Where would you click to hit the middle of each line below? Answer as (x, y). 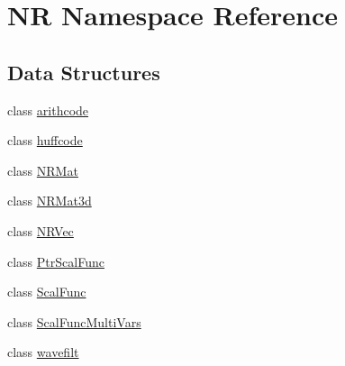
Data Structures (84, 72)
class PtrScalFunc (56, 261)
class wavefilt (43, 352)
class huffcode (45, 140)
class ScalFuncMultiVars (74, 321)
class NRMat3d (50, 201)
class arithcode (48, 110)
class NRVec (41, 230)
